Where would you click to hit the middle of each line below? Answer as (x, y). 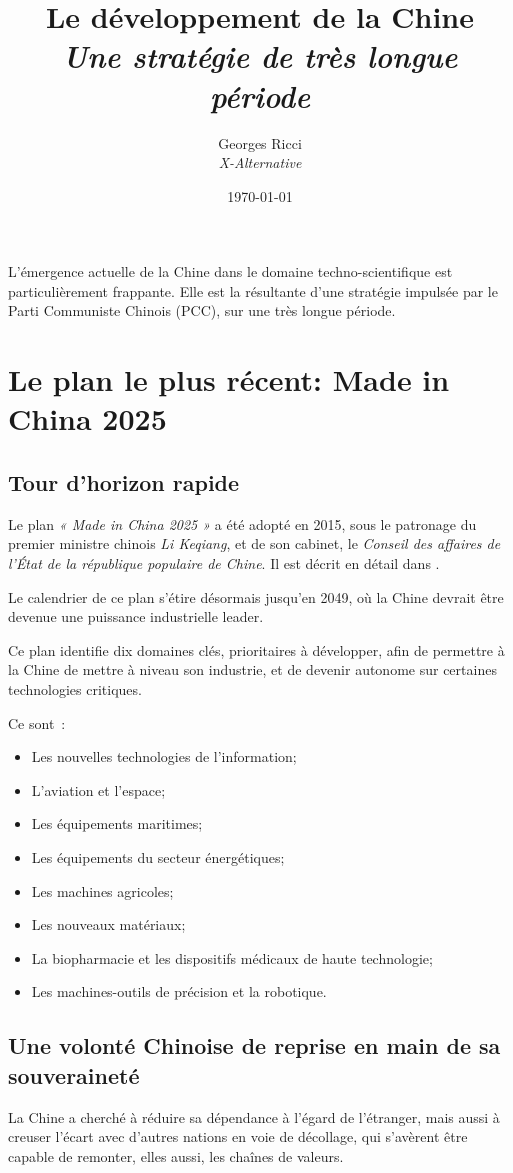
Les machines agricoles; (102, 890)
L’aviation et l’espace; (98, 789)
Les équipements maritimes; (117, 823)
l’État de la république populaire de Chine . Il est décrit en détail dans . (224, 563)
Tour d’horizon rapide (124, 482)
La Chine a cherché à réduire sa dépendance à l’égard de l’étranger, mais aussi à (254, 1116)
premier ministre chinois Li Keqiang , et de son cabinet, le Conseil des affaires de (254, 543)
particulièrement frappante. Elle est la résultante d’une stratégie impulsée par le (253, 290)
